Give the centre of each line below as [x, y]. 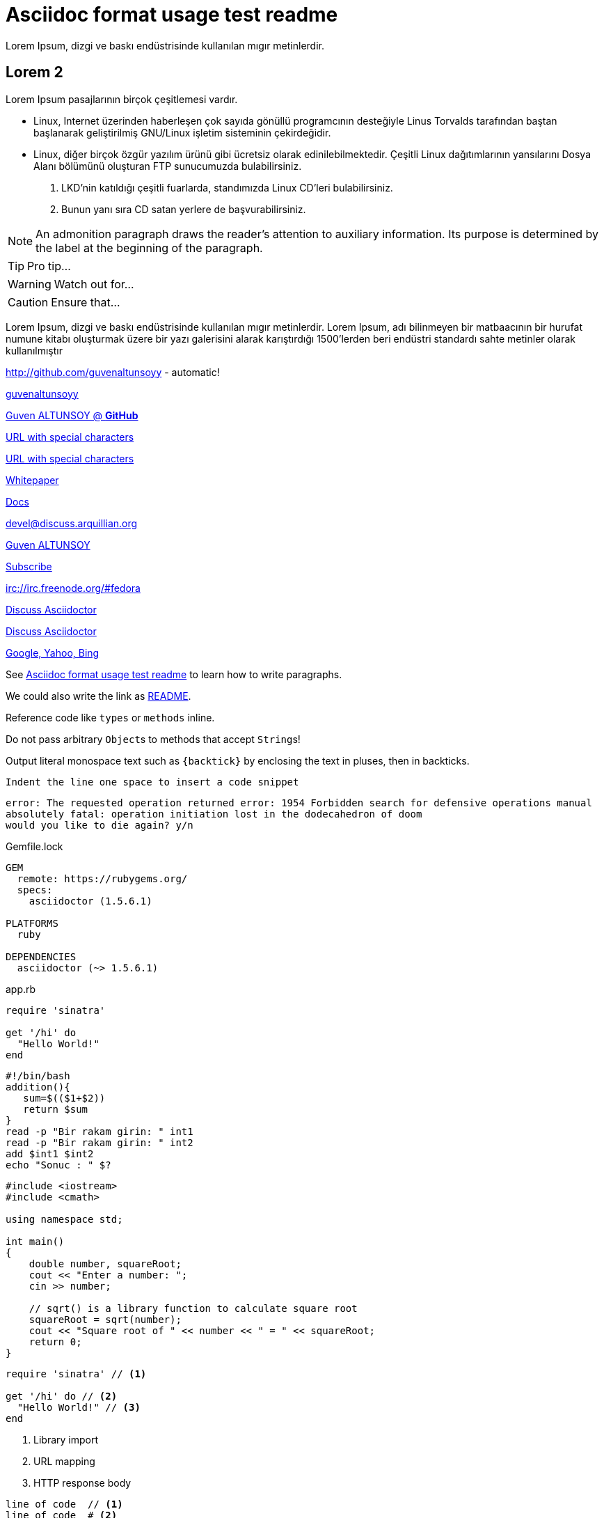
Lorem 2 [34, 72]
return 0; [55, 1341]
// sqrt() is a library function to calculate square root [193, 1308]
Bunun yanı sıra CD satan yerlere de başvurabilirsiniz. [184, 209]
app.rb [21, 989]
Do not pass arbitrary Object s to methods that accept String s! [153, 739]
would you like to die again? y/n [100, 825]
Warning [30, 284]
